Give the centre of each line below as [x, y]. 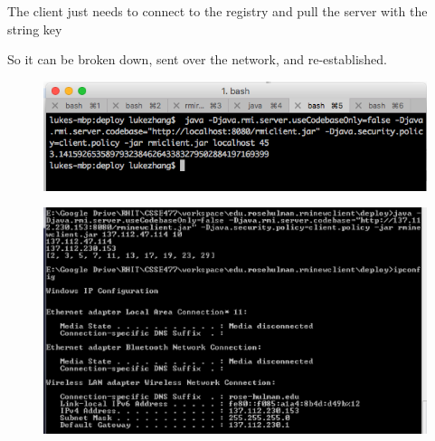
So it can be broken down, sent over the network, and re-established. [197, 59]
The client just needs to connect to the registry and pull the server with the [217, 11]
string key [35, 29]
